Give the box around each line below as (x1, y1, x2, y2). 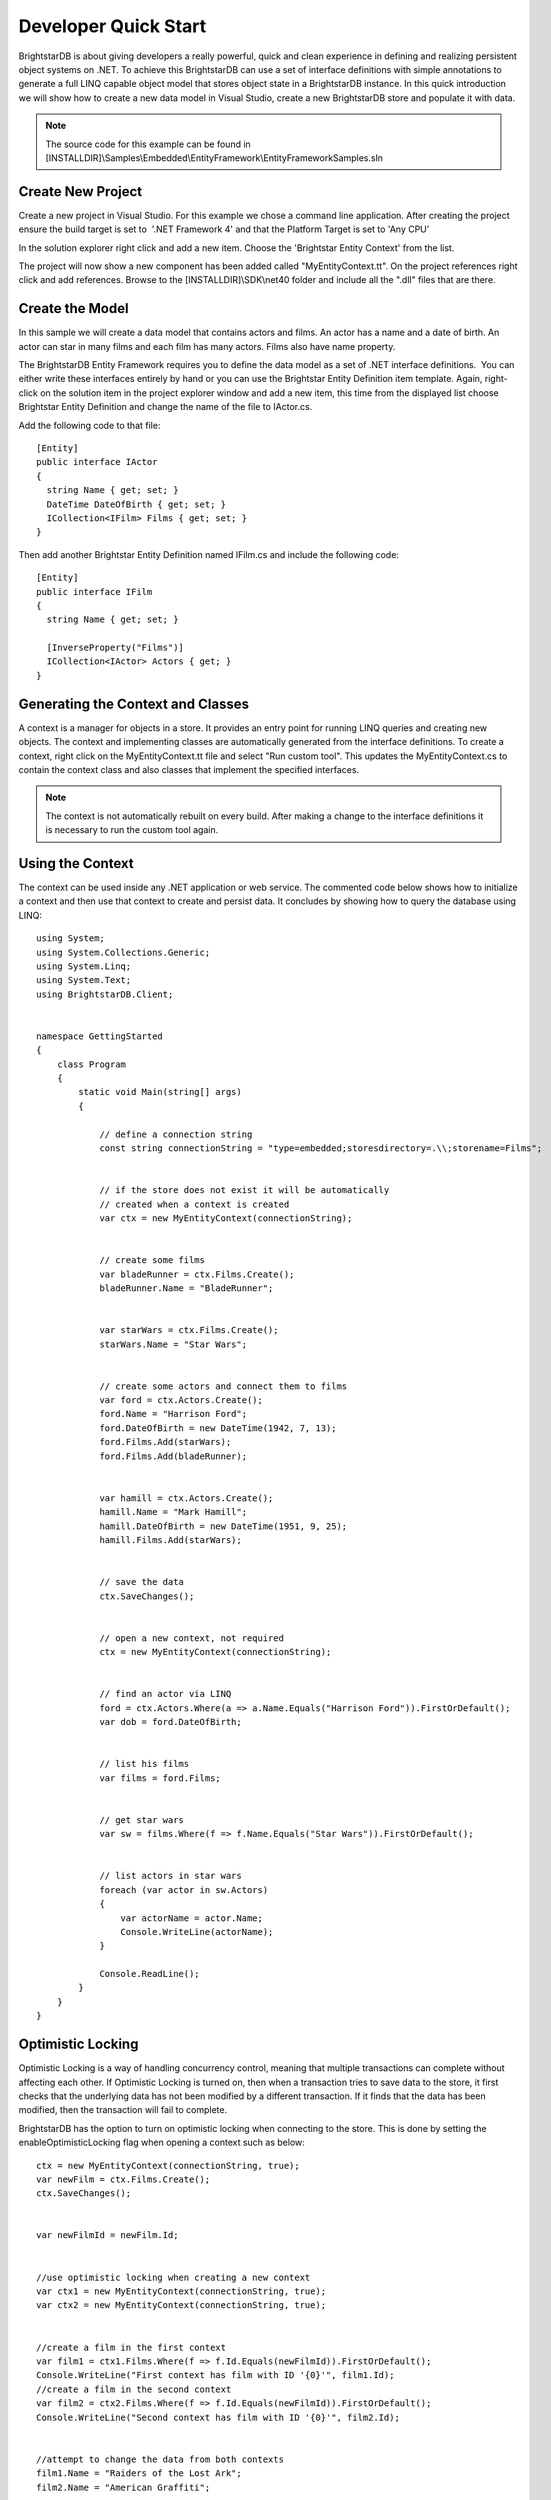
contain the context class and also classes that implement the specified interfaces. (18, 763, 360, 775)
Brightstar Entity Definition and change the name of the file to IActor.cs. (18, 401, 313, 413)
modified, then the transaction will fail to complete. (18, 2104, 228, 2116)
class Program (56, 1058, 127, 1070)
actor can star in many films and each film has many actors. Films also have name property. (18, 340, 396, 352)
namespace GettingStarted (36, 1030, 164, 1042)
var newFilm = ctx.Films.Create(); (36, 2173, 211, 2185)
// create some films (99, 1255, 205, 1266)
